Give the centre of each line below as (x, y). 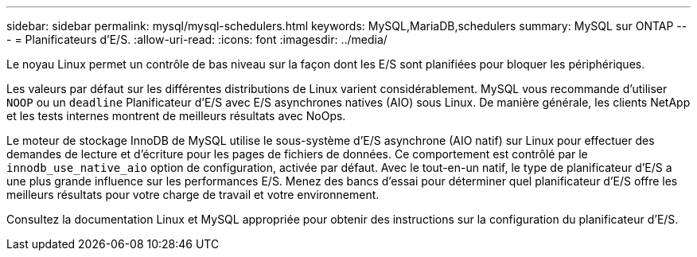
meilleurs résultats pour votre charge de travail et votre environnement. (193, 195)
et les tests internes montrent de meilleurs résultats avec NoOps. (176, 116)
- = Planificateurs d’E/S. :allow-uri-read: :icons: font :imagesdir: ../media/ (197, 39)
